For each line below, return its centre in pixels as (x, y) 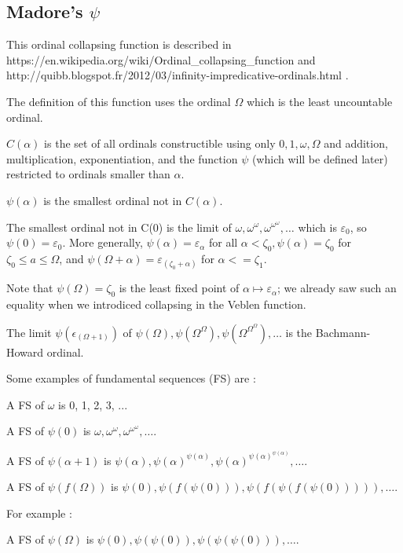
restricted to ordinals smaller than (88, 174)
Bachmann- (343, 332)
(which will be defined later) (320, 158)
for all (223, 242)
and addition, (356, 143)
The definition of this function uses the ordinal (119, 101)
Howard (25, 352)
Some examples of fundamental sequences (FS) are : (131, 378)
